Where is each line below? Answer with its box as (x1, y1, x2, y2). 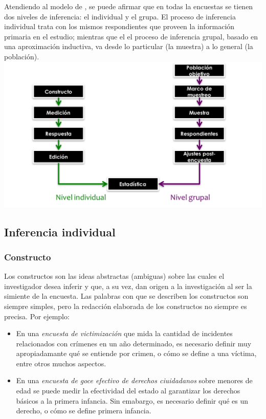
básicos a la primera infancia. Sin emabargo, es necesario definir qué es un (16, 395, 249, 406)
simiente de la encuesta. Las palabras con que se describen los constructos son (4, 291, 249, 301)
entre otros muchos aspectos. (16, 358, 106, 368)
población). (4, 51, 39, 61)
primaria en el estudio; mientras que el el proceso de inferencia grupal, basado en (4, 31, 258, 41)
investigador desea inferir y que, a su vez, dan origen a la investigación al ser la (4, 280, 252, 291)
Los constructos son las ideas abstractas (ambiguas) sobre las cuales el (4, 271, 225, 281)
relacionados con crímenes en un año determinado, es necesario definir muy (16, 338, 252, 348)
